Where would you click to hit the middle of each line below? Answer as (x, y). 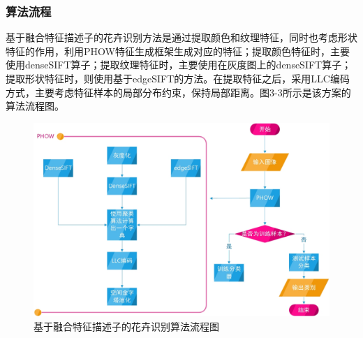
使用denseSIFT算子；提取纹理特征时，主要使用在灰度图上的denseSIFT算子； (179, 65)
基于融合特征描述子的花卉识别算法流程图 (126, 326)
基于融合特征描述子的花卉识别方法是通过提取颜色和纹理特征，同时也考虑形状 (181, 37)
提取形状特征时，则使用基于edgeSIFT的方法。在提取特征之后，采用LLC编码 (178, 78)
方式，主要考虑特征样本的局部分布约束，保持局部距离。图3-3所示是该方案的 (178, 92)
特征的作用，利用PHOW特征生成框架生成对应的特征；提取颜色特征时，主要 (178, 51)
